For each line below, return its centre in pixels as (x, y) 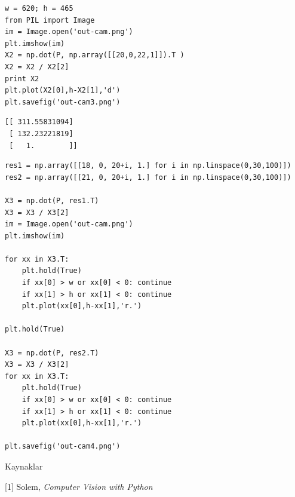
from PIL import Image (50, 20)
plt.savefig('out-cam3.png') (63, 102)
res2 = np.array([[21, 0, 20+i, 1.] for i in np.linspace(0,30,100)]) (148, 177)
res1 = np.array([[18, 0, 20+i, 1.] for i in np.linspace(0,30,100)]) (148, 166)
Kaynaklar (24, 466)
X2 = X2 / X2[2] (37, 67)
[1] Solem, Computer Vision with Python (79, 486)
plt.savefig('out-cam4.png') (63, 447)
